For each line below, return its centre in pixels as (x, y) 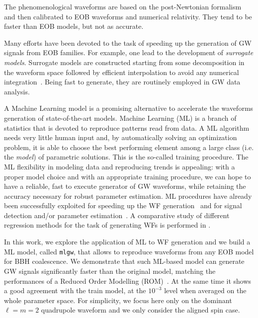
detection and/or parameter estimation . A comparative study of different (117, 215)
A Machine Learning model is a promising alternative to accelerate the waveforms (129, 108)
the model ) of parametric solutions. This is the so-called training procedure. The (126, 157)
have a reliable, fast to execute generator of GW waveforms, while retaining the (125, 186)
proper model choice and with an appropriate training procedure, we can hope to (128, 176)
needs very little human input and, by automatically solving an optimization (121, 137)
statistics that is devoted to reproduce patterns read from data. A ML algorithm (127, 127)
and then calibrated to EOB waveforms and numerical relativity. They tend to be (128, 16)
